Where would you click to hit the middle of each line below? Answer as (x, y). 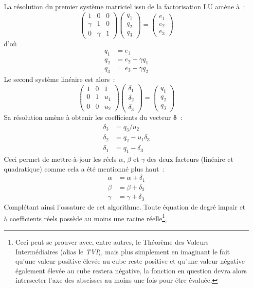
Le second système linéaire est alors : (60, 79)
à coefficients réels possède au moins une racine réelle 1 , (85, 217)
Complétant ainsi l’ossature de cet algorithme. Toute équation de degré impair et (125, 207)
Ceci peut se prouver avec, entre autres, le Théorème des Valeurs (112, 242)
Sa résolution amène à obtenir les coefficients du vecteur (88, 117)
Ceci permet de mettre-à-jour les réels (60, 159)
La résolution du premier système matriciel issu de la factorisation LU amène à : (125, 6)
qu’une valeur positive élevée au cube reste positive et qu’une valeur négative (130, 261)
